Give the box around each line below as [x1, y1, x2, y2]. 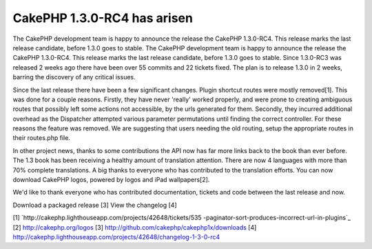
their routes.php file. [12, 134, 70, 142]
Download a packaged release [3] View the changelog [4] [12, 201, 177, 209]
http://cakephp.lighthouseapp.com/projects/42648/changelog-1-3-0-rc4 [12, 232, 220, 241]
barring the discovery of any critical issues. [12, 73, 136, 81]
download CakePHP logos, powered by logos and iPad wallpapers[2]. [12, 176, 210, 184]
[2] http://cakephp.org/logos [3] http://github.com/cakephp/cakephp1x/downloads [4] [12, 223, 257, 231]
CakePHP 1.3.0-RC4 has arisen [12, 10, 193, 26]
